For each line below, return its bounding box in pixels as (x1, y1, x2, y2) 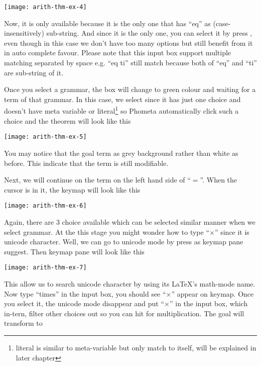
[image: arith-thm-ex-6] (4, 202, 87, 210)
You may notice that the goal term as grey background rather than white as (4, 147, 238, 158)
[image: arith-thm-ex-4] (4, 4, 87, 11)
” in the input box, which (170, 298, 248, 309)
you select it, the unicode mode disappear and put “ (4, 298, 165, 309)
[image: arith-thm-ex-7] (4, 264, 87, 271)
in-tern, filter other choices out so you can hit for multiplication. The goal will (4, 308, 244, 318)
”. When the (200, 174, 237, 185)
